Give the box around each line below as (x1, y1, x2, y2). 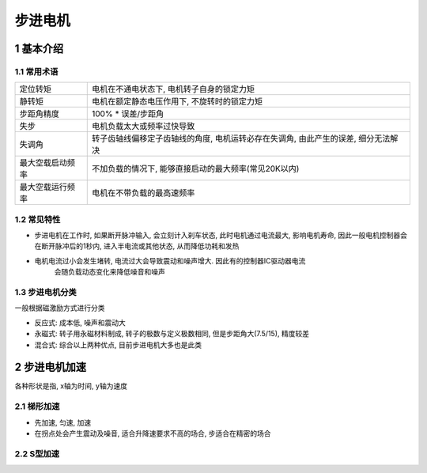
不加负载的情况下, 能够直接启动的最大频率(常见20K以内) (92, 163, 300, 174)
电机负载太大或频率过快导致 (92, 121, 195, 132)
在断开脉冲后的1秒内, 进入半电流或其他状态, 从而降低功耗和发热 (34, 241, 240, 251)
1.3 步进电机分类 (14, 287, 77, 297)
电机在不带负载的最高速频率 (92, 187, 195, 199)
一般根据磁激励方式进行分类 (14, 303, 105, 312)
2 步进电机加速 (14, 361, 87, 374)
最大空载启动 (19, 157, 67, 168)
